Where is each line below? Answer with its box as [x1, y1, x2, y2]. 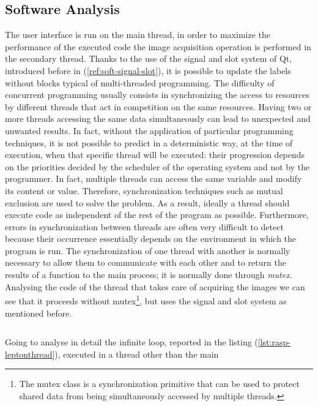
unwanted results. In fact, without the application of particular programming [5, 124, 294, 137]
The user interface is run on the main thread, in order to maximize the [5, 28, 270, 41]
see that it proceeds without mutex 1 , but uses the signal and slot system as [5, 293, 287, 307]
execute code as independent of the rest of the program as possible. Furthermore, [5, 208, 309, 221]
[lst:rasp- [257, 336, 290, 348]
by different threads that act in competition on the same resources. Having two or [5, 100, 312, 113]
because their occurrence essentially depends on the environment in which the [5, 232, 297, 245]
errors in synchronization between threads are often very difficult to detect [5, 220, 284, 233]
